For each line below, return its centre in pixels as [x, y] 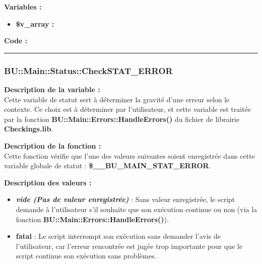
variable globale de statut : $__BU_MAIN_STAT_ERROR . [108, 166]
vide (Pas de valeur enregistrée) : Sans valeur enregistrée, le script [125, 199]
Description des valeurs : [48, 182]
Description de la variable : [52, 89]
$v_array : [35, 23]
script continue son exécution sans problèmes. [86, 256]
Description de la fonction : [53, 145]
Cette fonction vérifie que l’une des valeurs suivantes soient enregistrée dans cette [129, 155]
